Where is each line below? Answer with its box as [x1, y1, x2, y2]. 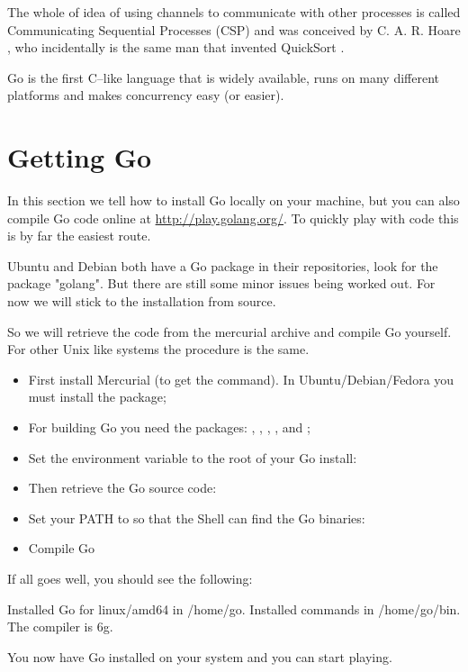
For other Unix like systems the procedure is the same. [7, 340, 310, 359]
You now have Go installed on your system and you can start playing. [7, 647, 392, 666]
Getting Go [7, 139, 152, 176]
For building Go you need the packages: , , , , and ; [28, 418, 310, 437]
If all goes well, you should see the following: [7, 569, 253, 587]
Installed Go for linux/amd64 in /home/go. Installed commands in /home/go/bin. [7, 599, 461, 618]
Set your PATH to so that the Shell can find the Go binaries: [28, 508, 365, 527]
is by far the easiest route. [7, 226, 151, 245]
